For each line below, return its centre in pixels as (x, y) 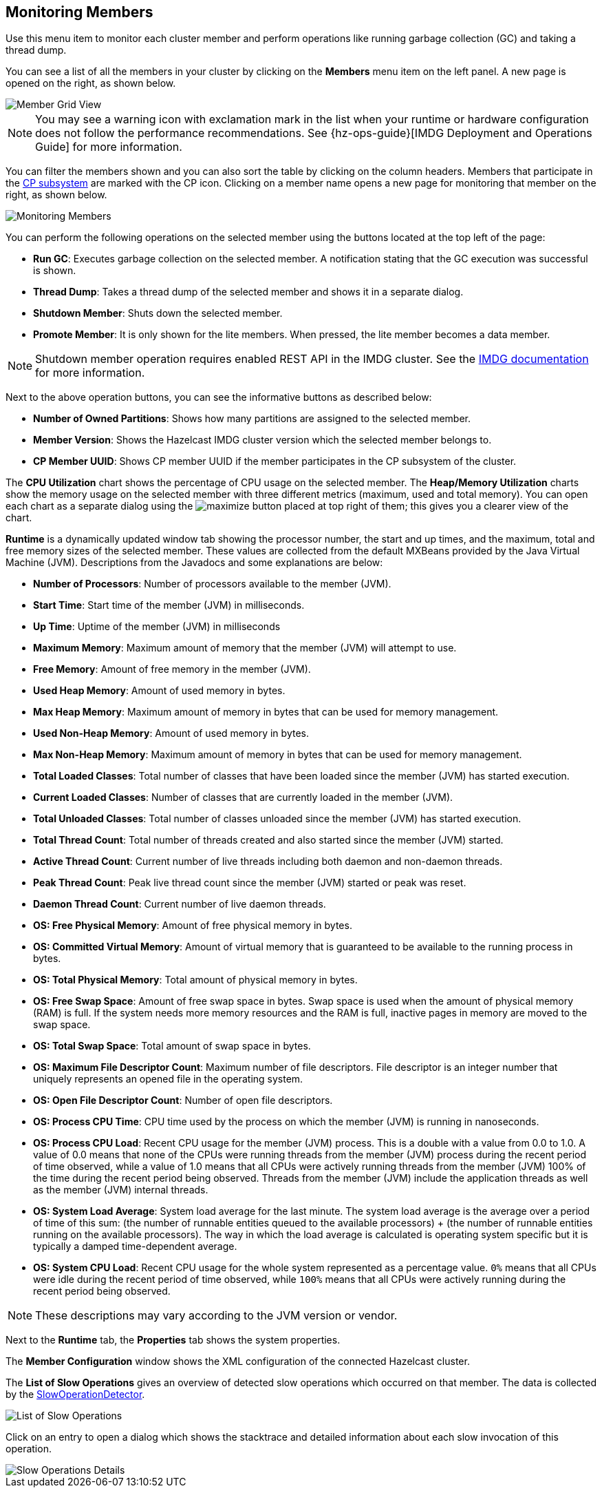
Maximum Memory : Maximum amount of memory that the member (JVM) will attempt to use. (245, 648)
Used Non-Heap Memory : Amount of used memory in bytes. (171, 733)
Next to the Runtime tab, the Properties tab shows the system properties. (173, 1340)
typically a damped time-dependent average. (135, 1246)
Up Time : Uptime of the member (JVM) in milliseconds (157, 627)
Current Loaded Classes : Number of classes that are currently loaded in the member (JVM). (243, 797)
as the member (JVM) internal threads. (121, 1190)
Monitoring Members (79, 12)
